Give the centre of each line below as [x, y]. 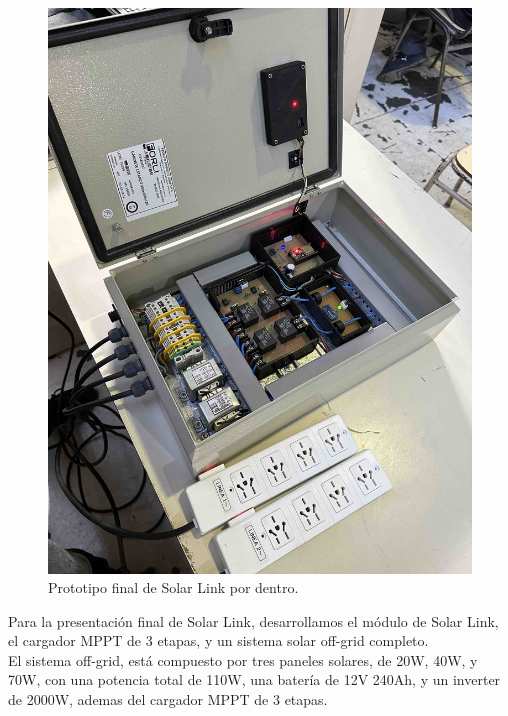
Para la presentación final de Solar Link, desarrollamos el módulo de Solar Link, [253, 620]
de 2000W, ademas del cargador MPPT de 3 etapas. [168, 699]
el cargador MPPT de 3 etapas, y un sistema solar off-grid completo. [218, 640]
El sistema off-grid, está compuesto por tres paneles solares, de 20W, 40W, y [243, 659]
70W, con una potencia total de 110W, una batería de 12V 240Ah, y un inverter [254, 679]
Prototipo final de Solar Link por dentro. [173, 587]
